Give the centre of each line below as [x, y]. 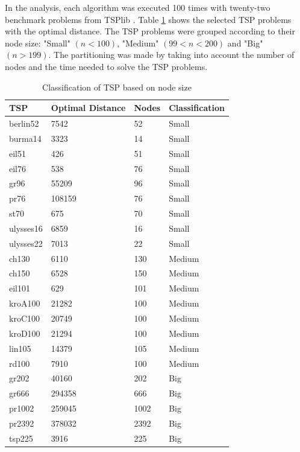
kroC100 [24, 318]
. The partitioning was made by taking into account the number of [171, 55]
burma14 [25, 138]
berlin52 [24, 123]
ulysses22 [26, 243]
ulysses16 [26, 228]
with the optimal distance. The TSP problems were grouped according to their [150, 31]
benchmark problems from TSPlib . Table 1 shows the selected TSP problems [148, 19]
